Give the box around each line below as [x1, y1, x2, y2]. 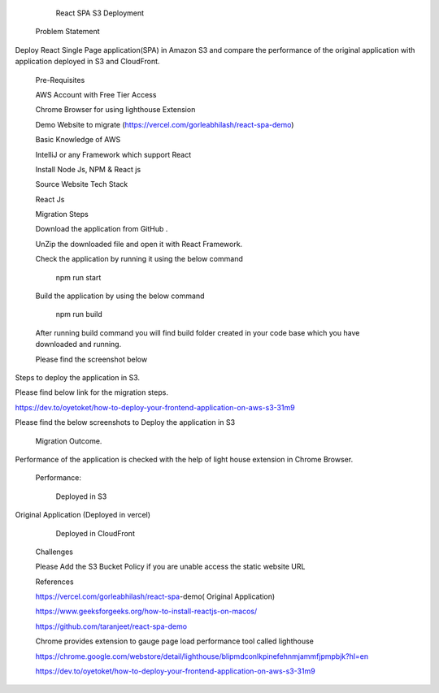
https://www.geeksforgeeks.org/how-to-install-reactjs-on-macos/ [35, 606, 258, 617]
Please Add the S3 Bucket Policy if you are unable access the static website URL [35, 561, 306, 572]
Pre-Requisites [35, 75, 85, 84]
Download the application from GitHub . [35, 224, 168, 234]
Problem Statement [35, 27, 101, 37]
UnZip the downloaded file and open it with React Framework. [35, 239, 243, 249]
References [35, 577, 74, 587]
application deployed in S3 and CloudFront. [15, 57, 160, 67]
